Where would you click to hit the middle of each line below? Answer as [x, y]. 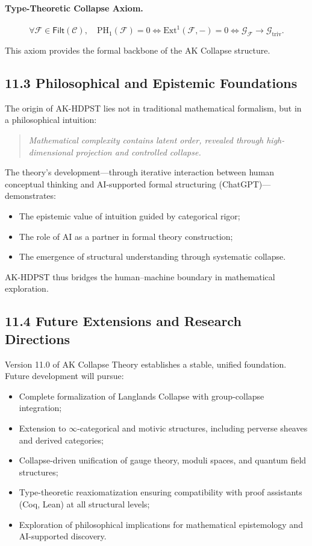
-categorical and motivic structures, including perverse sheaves [192, 428]
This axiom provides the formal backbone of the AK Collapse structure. [138, 50]
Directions [38, 338]
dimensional [51, 152]
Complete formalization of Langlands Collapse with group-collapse [142, 396]
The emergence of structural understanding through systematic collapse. [152, 256]
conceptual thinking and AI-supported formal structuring [111, 184]
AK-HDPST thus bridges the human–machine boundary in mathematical [140, 276]
